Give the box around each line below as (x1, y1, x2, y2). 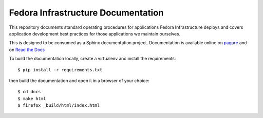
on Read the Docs (9, 47, 45, 52)
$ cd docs (18, 89, 41, 95)
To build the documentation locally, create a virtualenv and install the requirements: (9, 56, 176, 62)
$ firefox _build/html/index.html (18, 102, 100, 108)
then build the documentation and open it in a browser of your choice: (9, 78, 150, 84)
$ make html (18, 96, 46, 101)
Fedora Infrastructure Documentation (9, 7, 164, 18)
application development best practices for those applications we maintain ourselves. (9, 31, 181, 36)
